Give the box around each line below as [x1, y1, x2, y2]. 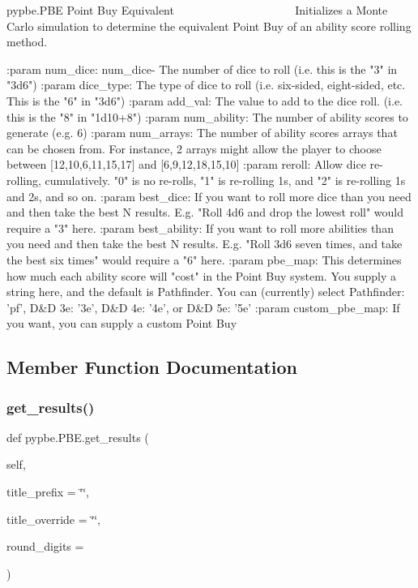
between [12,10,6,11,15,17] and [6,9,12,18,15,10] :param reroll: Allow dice [6, 156, 366, 173]
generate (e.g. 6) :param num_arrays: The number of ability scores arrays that [6, 124, 398, 141]
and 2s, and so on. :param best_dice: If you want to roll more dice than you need [6, 187, 412, 204]
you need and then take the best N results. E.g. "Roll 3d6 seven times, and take [6, 235, 403, 252]
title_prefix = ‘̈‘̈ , [6, 483, 89, 500]
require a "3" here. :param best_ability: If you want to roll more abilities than [6, 219, 394, 236]
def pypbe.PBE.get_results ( [6, 428, 149, 445]
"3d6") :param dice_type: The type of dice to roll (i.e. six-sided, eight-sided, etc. [6, 76, 406, 93]
